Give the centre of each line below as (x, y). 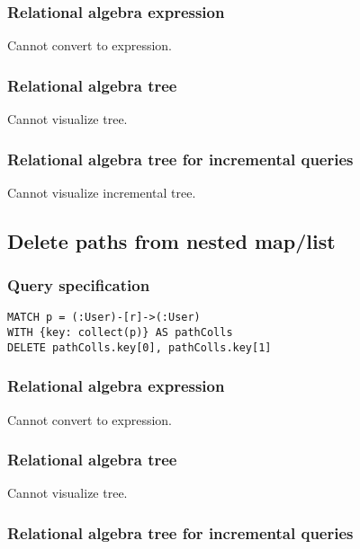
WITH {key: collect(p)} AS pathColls (120, 333)
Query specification (79, 285)
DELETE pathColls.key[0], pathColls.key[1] (139, 347)
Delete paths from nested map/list (171, 240)
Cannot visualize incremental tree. (102, 192)
